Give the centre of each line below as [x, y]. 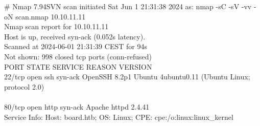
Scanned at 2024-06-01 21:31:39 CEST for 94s [76, 46]
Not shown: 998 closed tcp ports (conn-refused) [78, 56]
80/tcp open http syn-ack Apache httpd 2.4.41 [77, 106]
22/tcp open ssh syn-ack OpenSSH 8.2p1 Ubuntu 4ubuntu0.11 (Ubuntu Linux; [127, 77]
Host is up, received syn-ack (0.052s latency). [75, 36]
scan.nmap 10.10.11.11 [51, 16]
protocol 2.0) [24, 86]
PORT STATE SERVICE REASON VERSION [78, 66]
